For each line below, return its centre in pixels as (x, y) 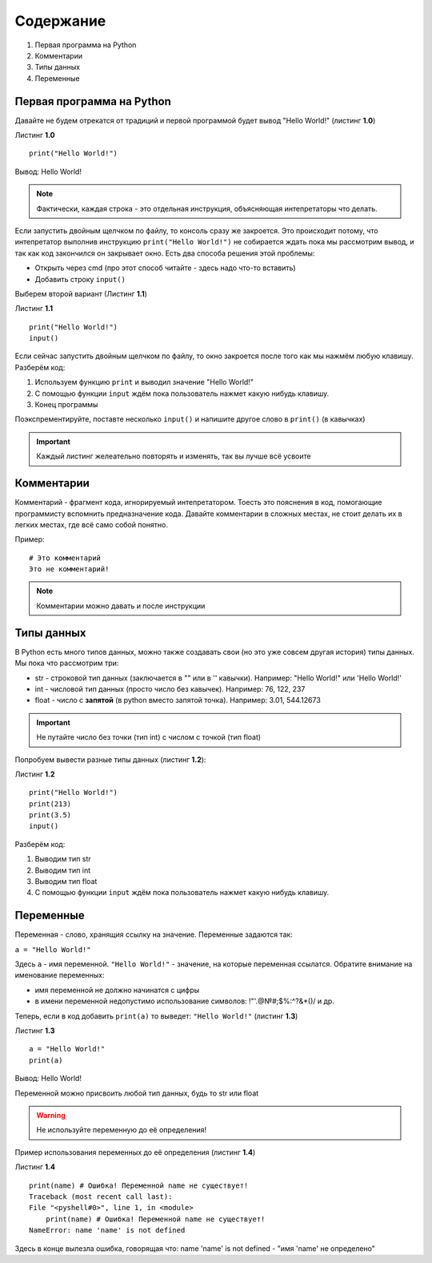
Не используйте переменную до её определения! (122, 1130)
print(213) (50, 804)
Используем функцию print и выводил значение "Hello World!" (144, 382)
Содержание (60, 21)
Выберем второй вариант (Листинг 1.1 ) (81, 293)
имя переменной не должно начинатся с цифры (117, 990)
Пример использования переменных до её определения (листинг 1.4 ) (135, 1152)
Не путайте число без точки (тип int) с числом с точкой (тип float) (149, 737)
